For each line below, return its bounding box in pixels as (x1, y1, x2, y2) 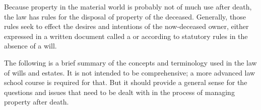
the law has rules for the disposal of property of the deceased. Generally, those (4, 11, 246, 21)
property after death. (4, 96, 69, 107)
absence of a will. (4, 40, 57, 51)
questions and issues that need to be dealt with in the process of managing (4, 86, 235, 97)
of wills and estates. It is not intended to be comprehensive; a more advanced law (4, 67, 255, 77)
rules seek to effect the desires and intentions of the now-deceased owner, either (4, 21, 249, 31)
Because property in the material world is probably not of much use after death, (4, 1, 252, 11)
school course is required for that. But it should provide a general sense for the (4, 77, 247, 87)
